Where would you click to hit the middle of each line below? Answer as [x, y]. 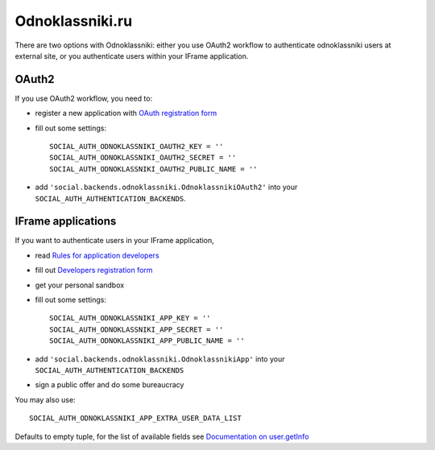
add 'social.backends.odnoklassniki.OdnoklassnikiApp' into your [160, 359]
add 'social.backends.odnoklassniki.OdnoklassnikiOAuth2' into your [166, 187]
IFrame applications [66, 221]
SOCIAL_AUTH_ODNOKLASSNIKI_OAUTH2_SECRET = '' [143, 158]
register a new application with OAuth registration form [126, 114]
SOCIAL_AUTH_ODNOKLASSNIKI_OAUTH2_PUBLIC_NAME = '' [153, 169]
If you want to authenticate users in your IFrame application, [114, 241]
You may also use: [45, 399]
